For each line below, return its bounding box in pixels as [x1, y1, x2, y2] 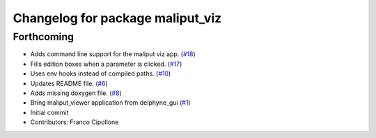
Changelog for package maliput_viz [13, 10, 222, 26]
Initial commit [30, 108, 69, 117]
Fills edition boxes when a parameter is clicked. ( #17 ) [30, 60, 182, 68]
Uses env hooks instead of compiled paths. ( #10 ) [30, 69, 171, 78]
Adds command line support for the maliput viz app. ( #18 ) [30, 50, 196, 58]
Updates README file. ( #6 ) [30, 79, 108, 87]
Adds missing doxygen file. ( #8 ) [30, 89, 122, 97]
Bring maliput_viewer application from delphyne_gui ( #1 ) [30, 98, 191, 107]
